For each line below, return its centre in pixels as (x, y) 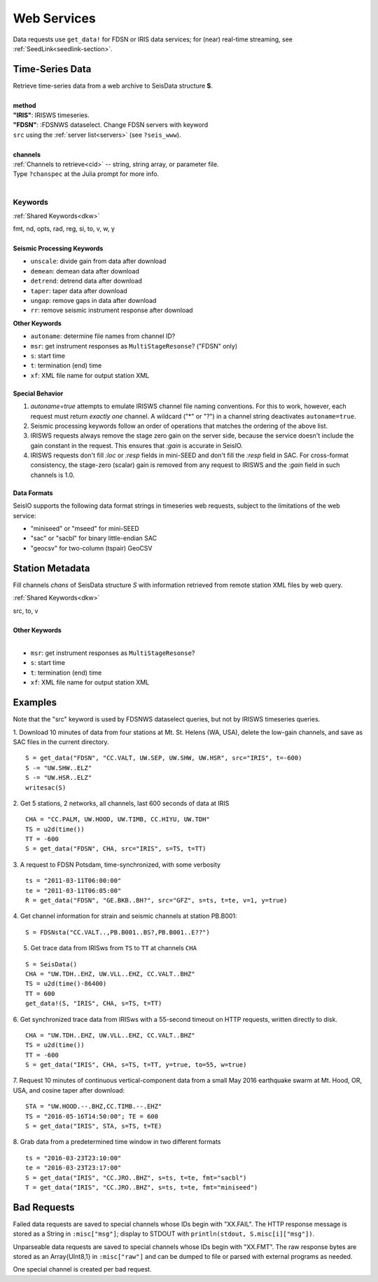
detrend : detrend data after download (86, 281)
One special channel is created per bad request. (82, 1269)
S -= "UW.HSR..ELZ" (59, 778)
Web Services (54, 18)
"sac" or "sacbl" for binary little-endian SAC (94, 538)
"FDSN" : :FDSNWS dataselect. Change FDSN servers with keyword (111, 125)
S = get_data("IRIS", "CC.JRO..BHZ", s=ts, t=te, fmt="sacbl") (136, 1178)
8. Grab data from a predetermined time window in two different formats (117, 1142)
